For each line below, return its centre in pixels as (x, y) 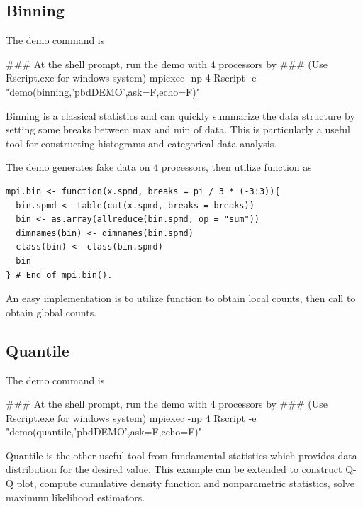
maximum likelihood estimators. (76, 497)
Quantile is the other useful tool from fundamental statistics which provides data (181, 455)
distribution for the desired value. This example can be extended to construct (174, 469)
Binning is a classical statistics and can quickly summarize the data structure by (180, 115)
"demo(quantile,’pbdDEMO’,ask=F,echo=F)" (104, 431)
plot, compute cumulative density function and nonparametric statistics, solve (186, 483)
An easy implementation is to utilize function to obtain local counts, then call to (181, 298)
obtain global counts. (51, 312)
